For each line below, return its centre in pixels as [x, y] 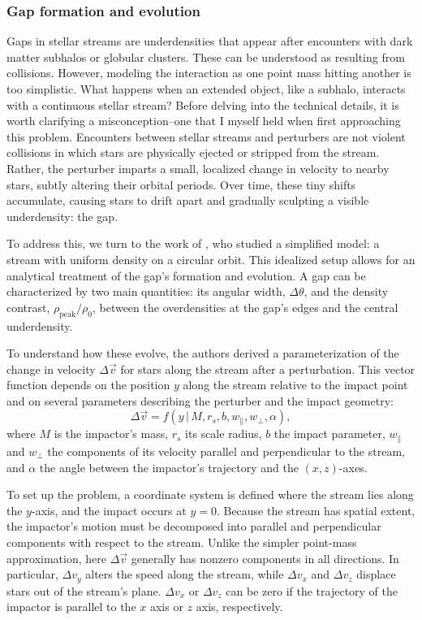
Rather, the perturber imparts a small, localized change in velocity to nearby [198, 168]
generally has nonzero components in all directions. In [265, 558]
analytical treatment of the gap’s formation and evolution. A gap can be [186, 275]
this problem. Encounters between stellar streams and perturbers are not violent [206, 136]
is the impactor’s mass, [111, 434]
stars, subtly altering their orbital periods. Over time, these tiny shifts [181, 184]
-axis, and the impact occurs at [109, 510]
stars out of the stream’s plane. [84, 590]
